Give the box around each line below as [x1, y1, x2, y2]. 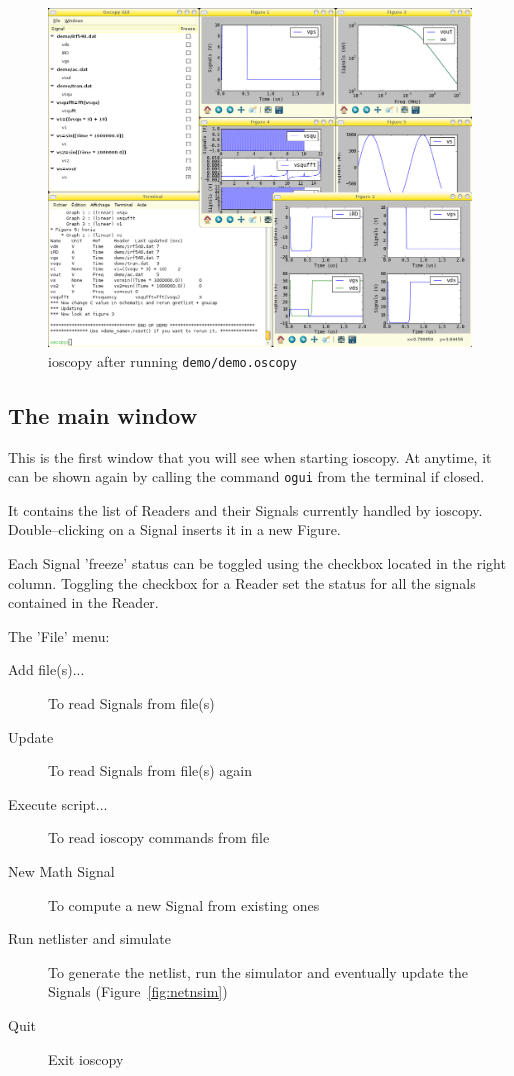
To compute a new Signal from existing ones [48, 894, 320, 915]
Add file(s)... [8, 659, 85, 680]
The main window [8, 399, 198, 430]
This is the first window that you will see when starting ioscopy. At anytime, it [8, 446, 492, 467]
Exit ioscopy [48, 1048, 124, 1069]
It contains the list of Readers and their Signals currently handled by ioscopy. [8, 499, 483, 520]
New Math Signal [8, 860, 115, 881]
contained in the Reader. [8, 592, 159, 613]
